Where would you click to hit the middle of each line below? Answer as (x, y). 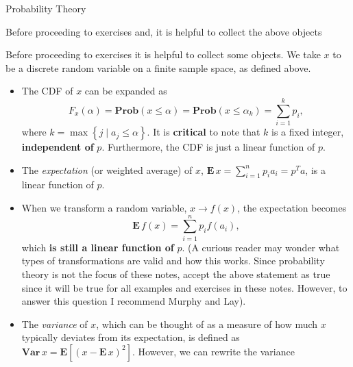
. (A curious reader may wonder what (261, 247)
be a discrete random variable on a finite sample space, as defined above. (158, 67)
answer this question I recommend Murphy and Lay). (134, 301)
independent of (58, 147)
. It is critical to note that (204, 132)
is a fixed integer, (308, 132)
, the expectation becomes (292, 208)
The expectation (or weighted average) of (107, 169)
